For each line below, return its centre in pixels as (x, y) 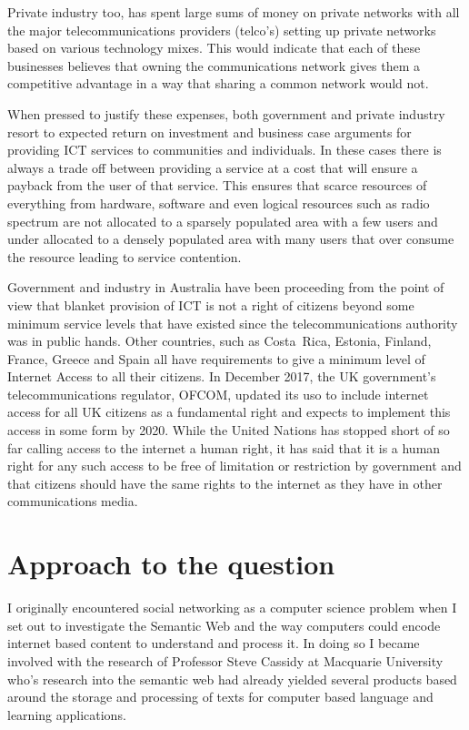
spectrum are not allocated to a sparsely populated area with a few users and (223, 221)
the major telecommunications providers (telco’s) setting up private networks (222, 30)
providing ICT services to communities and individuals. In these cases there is (225, 150)
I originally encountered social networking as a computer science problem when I (232, 608)
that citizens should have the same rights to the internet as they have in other (225, 483)
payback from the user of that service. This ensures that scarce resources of (217, 185)
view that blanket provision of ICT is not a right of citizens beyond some (211, 304)
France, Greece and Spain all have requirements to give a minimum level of (216, 358)
